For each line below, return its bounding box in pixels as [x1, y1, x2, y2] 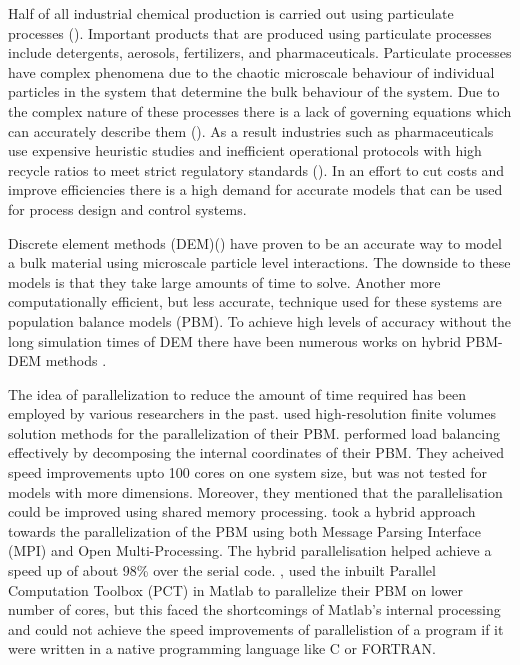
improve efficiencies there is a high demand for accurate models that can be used [8, 179, 503, 200]
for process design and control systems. [8, 198, 247, 219]
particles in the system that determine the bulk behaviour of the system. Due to [8, 81, 500, 102]
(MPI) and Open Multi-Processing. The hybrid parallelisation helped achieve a [8, 540, 492, 561]
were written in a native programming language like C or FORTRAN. [8, 638, 436, 659]
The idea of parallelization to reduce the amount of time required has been [8, 383, 466, 404]
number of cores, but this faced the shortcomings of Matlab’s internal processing [8, 599, 501, 620]
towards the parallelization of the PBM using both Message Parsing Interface [8, 520, 481, 541]
